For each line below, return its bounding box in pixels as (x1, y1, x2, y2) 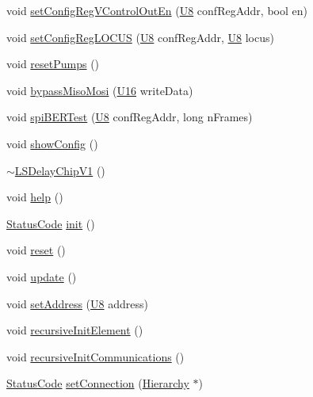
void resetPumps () (6, 55, 100, 72)
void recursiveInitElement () (6, 322, 143, 338)
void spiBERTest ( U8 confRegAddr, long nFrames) (6, 109, 253, 125)
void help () (6, 189, 63, 205)
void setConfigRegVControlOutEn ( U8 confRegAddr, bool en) (6, 2, 307, 18)
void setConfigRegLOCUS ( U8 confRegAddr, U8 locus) (6, 29, 274, 45)
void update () (6, 268, 77, 284)
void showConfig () (6, 135, 98, 151)
